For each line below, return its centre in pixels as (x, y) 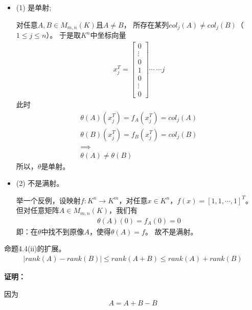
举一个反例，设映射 (48, 200)
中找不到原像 (63, 231)
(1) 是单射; (34, 7)
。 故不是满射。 (171, 231)
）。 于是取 (63, 35)
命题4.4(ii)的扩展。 (35, 248)
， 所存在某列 (146, 24)
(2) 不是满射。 (40, 183)
